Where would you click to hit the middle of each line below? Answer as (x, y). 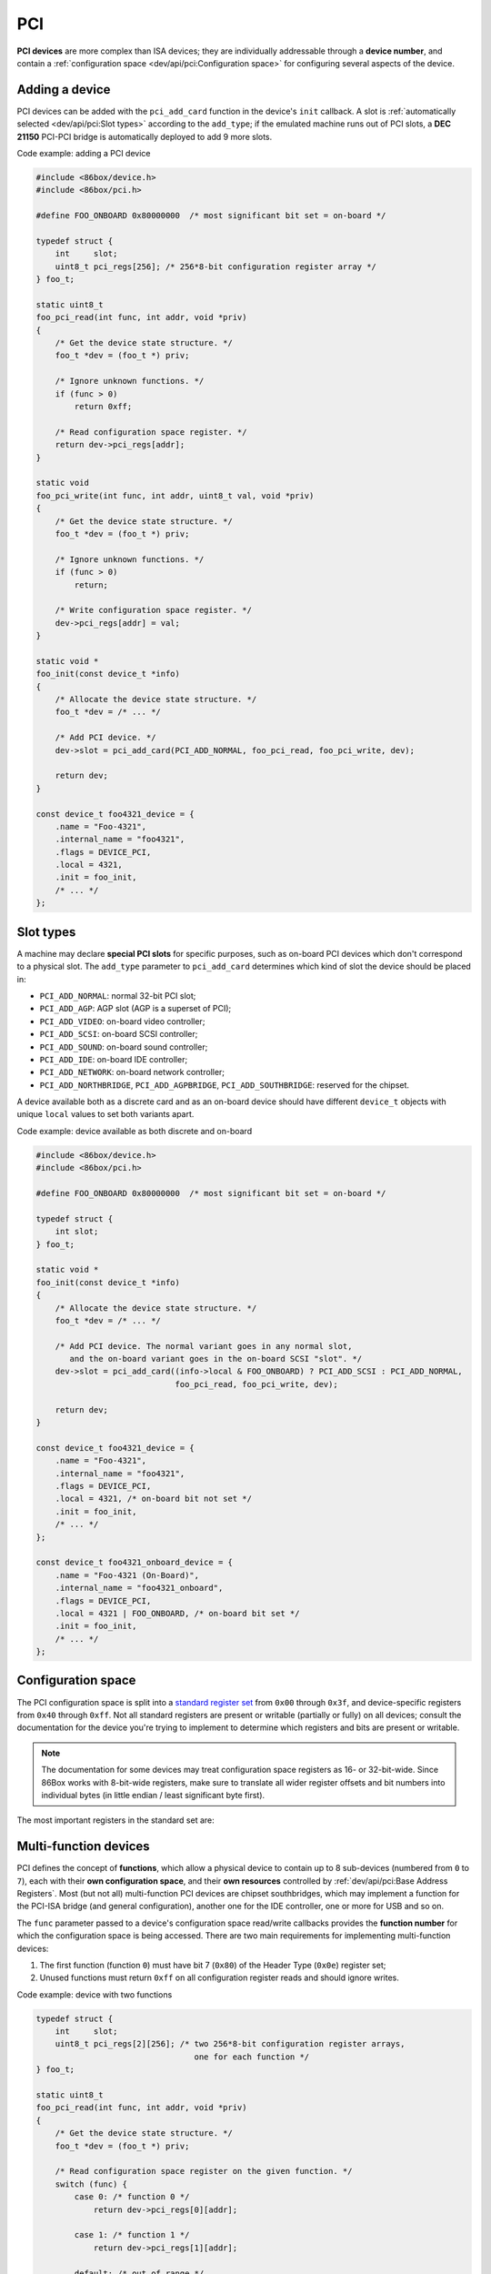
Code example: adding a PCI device (84, 154)
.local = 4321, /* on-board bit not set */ (153, 1499)
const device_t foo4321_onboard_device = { (135, 1563)
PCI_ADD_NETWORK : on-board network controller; (132, 1072)
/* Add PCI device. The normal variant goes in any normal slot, (204, 1346)
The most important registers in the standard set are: (116, 1820)
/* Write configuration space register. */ (153, 610)
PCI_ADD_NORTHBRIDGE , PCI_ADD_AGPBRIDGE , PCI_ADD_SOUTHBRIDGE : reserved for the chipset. (224, 1085)
